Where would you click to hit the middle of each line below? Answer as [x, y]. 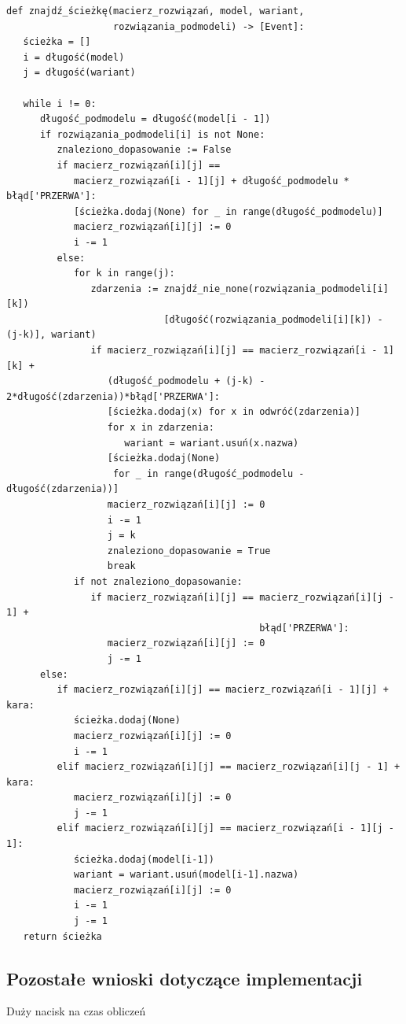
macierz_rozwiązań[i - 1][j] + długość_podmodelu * [211, 181]
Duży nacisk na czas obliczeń [76, 1011]
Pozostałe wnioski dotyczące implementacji [185, 978]
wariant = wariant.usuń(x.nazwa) [212, 443]
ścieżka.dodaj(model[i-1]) [144, 859]
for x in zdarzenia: [161, 428]
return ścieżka [62, 936]
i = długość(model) [74, 57]
